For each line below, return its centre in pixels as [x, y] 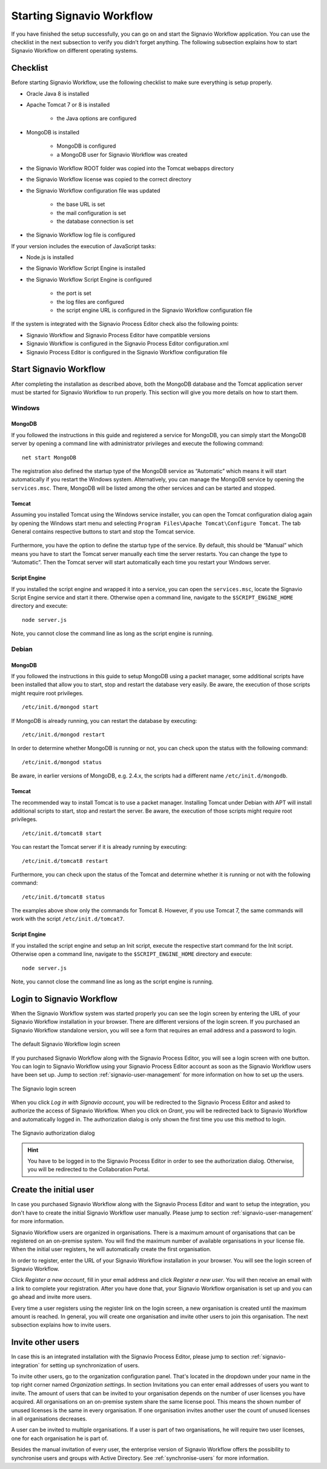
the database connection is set [95, 221]
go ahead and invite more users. [51, 1297]
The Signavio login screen [44, 1088]
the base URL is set [81, 204]
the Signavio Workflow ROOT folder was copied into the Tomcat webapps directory [130, 168]
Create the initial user [53, 1190]
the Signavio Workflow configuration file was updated [93, 190]
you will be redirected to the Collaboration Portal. [89, 1169]
